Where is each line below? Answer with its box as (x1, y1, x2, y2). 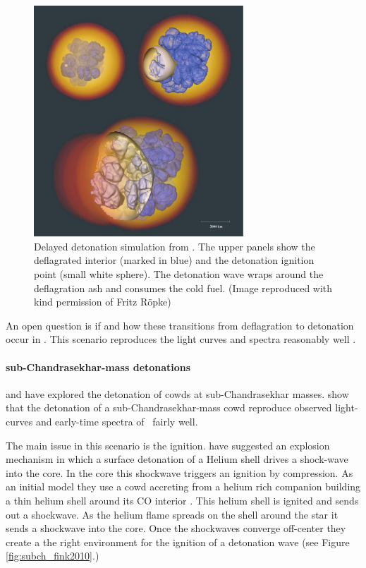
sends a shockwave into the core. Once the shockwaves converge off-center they (6, 521, 346, 536)
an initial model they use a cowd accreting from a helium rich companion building (6, 479, 361, 494)
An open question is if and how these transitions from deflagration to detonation (6, 318, 354, 332)
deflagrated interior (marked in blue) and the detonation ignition (34, 253, 315, 267)
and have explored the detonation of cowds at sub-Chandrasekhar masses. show (6, 386, 349, 401)
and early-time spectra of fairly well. (35, 414, 198, 429)
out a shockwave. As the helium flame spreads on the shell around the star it (6, 507, 338, 521)
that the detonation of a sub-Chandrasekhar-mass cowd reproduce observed (6, 400, 332, 415)
